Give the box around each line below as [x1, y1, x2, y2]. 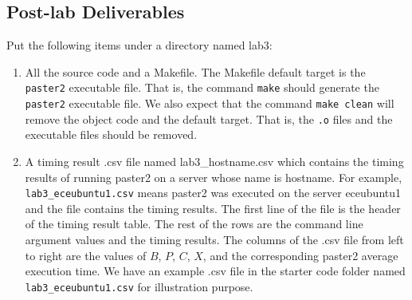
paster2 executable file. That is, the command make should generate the [25, 79, 379, 96]
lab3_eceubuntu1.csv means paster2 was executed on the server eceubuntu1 [25, 184, 402, 201]
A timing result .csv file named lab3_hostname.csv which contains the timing [25, 152, 404, 169]
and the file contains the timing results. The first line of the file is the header [25, 199, 401, 216]
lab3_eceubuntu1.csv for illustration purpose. [25, 278, 253, 294]
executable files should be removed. [25, 126, 198, 143]
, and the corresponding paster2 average [202, 247, 398, 263]
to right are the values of [25, 247, 147, 263]
